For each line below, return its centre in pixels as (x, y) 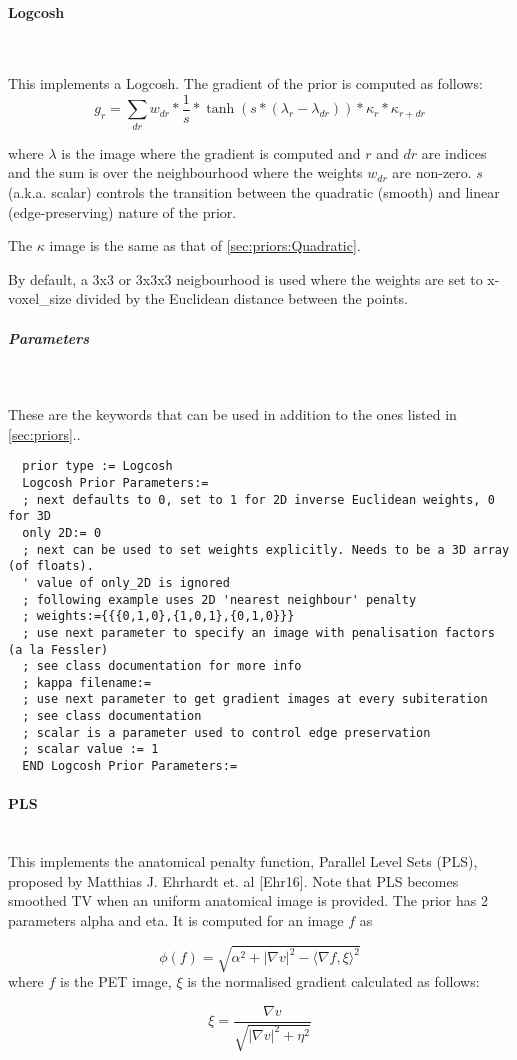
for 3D (29, 516)
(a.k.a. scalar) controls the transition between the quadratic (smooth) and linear (254, 191)
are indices (454, 152)
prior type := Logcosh (97, 466)
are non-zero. (432, 172)
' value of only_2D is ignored (126, 582)
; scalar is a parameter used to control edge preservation (226, 732)
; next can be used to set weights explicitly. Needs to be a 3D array (266, 549)
